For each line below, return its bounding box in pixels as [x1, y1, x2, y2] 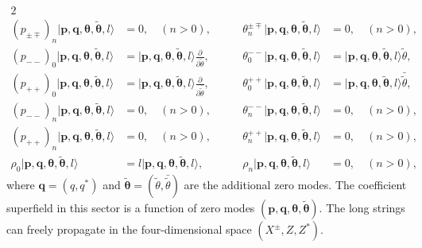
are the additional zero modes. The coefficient [184, 176, 407, 193]
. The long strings [319, 200, 405, 216]
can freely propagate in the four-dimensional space [6, 221, 252, 238]
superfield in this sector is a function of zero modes [6, 200, 255, 216]
